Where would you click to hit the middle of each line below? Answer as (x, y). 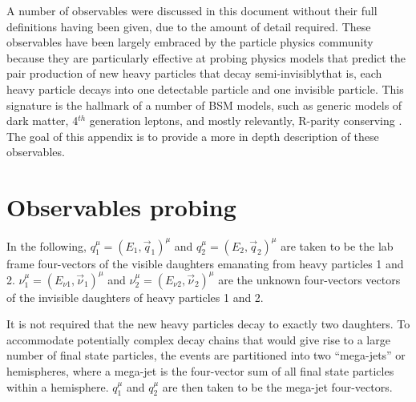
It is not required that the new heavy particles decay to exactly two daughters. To (208, 324)
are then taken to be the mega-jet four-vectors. (277, 386)
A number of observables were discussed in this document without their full (192, 10)
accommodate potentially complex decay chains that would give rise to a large (198, 339)
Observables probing (121, 207)
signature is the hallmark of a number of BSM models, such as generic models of (204, 105)
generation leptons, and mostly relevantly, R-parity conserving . (246, 121)
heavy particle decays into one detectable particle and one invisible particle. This (205, 88)
